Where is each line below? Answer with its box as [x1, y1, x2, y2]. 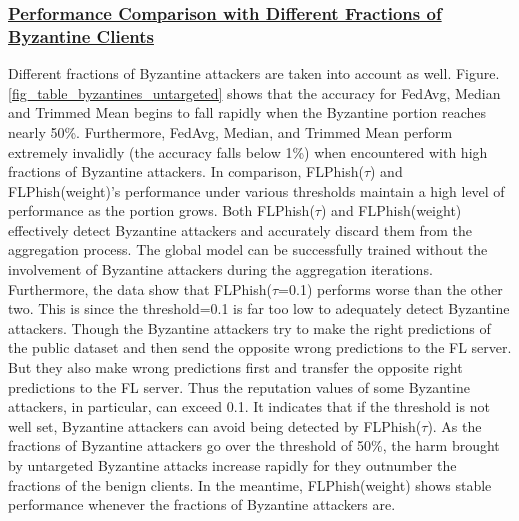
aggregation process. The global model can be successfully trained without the [8, 239, 488, 260]
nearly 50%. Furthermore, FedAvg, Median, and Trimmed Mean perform [8, 121, 453, 142]
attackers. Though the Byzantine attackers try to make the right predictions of [8, 317, 491, 338]
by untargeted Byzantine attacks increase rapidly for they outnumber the [8, 455, 457, 476]
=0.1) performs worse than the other [278, 278, 503, 299]
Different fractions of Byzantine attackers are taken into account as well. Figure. [8, 63, 500, 84]
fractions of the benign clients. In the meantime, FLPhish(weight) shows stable [8, 474, 492, 495]
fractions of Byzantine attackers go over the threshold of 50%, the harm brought [8, 435, 500, 456]
